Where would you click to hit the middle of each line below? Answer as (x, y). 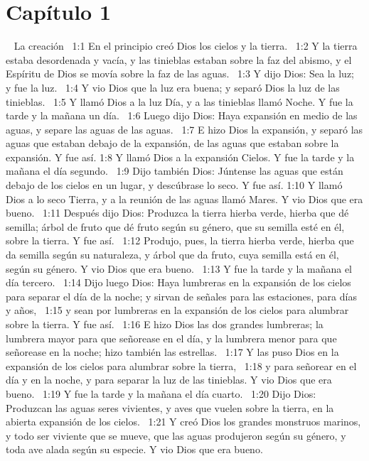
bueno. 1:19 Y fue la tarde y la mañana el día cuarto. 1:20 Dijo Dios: (161, 393)
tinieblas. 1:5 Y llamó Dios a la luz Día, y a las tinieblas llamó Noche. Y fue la (180, 101)
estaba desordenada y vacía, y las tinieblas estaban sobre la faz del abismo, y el (179, 59)
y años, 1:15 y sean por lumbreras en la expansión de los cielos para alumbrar (177, 310)
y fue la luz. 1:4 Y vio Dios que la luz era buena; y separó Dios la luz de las (173, 87)
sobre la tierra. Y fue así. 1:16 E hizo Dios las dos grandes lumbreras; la (165, 324)
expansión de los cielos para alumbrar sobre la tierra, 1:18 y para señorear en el (181, 365)
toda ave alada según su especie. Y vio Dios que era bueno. (134, 449)
